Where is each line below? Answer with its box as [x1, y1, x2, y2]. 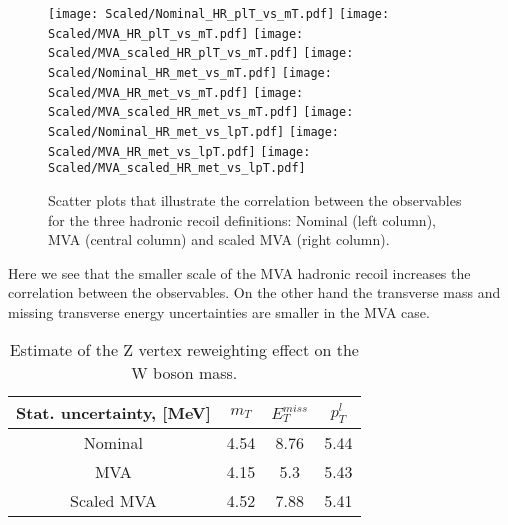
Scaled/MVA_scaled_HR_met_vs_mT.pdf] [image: [48, 105, 354, 120]
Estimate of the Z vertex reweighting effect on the [9, 338, 359, 362]
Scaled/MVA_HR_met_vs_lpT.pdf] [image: [48, 144, 311, 159]
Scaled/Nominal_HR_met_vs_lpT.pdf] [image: [48, 124, 340, 139]
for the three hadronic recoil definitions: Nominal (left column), [48, 209, 436, 230]
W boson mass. [131, 361, 238, 385]
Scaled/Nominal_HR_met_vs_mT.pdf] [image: [48, 65, 332, 80]
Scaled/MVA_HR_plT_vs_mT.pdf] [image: [48, 26, 304, 41]
